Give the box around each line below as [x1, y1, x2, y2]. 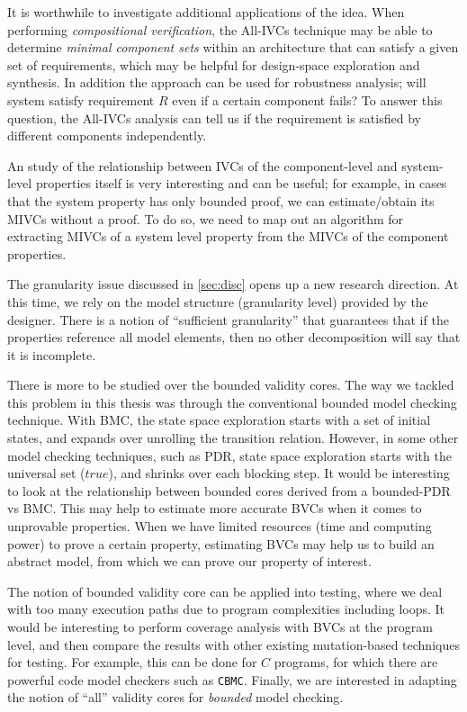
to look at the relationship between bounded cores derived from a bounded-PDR [7, 481, 451, 500]
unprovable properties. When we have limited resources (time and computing [7, 517, 432, 536]
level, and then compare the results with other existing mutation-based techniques [7, 635, 460, 653]
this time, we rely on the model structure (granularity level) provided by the [7, 292, 428, 311]
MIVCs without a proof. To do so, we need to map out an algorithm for [7, 209, 404, 228]
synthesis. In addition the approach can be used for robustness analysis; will [7, 73, 427, 92]
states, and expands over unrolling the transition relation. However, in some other [7, 428, 459, 447]
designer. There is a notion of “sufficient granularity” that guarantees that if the [7, 310, 449, 329]
